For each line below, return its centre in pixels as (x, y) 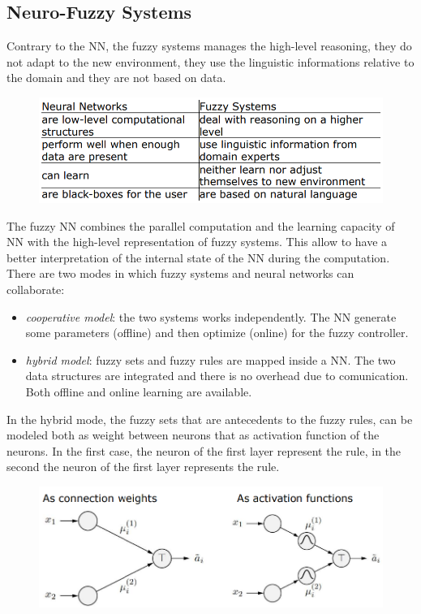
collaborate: (36, 289)
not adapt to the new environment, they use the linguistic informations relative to (210, 61)
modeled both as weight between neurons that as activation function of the (193, 435)
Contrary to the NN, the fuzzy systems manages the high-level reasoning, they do (209, 46)
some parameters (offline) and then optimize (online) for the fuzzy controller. (217, 333)
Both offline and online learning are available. (139, 391)
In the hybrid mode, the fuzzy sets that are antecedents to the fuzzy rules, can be (210, 419)
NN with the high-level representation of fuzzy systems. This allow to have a (197, 242)
